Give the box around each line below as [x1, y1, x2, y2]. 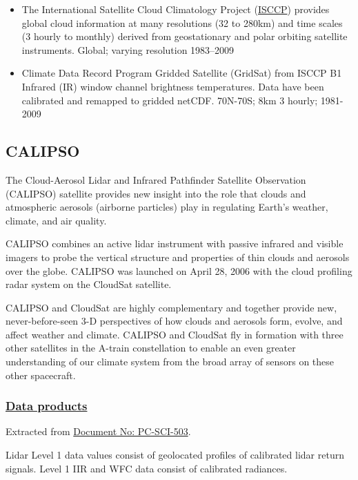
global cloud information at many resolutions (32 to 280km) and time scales [21, 15, 343, 30]
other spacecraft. [6, 367, 76, 382]
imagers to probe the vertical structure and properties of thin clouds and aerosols [6, 249, 350, 264]
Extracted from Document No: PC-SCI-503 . [6, 424, 191, 439]
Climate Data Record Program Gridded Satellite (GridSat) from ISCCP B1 [21, 66, 342, 80]
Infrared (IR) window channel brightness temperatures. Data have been [21, 79, 324, 93]
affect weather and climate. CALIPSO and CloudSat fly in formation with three [6, 327, 344, 341]
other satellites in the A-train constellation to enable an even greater [6, 340, 296, 355]
